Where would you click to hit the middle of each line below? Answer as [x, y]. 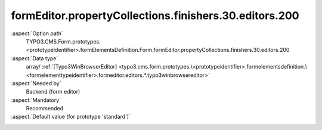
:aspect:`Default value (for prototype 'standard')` [71, 117]
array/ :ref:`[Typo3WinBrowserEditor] [72, 67]
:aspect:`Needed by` [36, 83]
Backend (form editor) [53, 92]
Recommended [45, 109]
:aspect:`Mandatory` [36, 100]
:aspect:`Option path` [37, 33]
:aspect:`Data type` [35, 58]
